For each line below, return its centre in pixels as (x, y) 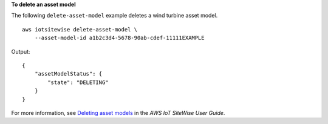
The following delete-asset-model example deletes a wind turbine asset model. (114, 16)
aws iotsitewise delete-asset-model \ (80, 29)
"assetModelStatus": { (68, 74)
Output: (21, 51)
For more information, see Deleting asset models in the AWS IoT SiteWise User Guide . (118, 113)
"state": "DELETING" (78, 82)
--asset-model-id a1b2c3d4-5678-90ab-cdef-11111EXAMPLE (119, 38)
